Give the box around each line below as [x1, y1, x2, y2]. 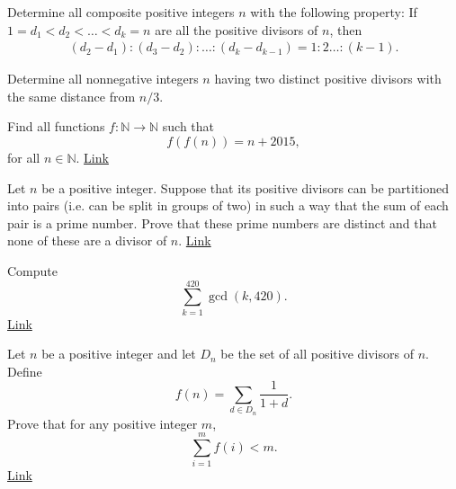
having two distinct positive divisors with [214, 69, 442, 88]
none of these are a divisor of [7, 231, 167, 250]
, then [329, 20, 362, 39]
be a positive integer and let [41, 344, 196, 363]
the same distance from [7, 86, 136, 105]
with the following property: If [250, 3, 417, 21]
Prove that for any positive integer [7, 413, 198, 432]
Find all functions [7, 117, 105, 136]
